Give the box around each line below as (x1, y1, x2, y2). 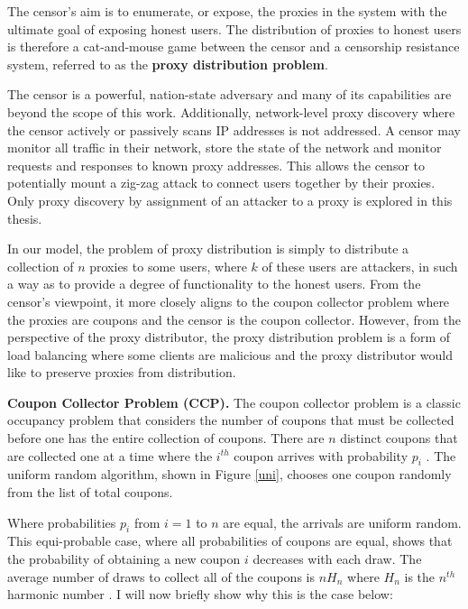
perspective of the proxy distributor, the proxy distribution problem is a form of (7, 328, 451, 346)
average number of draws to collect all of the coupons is (7, 567, 315, 586)
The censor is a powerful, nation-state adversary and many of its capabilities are (7, 85, 452, 104)
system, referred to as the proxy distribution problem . (7, 54, 328, 73)
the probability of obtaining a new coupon (7, 549, 241, 568)
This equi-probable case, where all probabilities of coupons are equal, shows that (7, 531, 453, 550)
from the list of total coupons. (7, 483, 173, 502)
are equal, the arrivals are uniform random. (223, 512, 462, 531)
